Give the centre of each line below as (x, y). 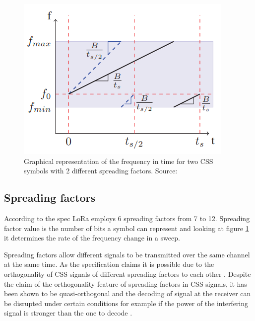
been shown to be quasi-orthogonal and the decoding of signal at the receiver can (127, 293)
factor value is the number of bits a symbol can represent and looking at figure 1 (127, 228)
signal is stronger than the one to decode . (68, 313)
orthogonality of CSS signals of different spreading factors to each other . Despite (127, 274)
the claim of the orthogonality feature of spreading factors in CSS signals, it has (126, 283)
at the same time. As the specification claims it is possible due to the (109, 264)
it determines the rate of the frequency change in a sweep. (92, 238)
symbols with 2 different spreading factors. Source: (101, 171)
